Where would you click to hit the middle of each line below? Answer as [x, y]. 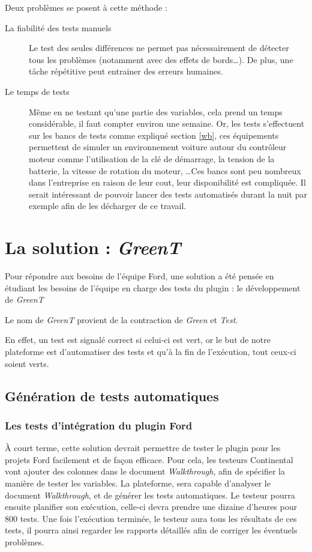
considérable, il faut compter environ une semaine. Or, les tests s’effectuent [167, 123]
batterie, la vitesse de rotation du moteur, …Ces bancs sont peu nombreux [165, 170]
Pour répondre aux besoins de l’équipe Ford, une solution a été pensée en [139, 276]
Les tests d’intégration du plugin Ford [99, 425]
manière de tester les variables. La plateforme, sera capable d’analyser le [138, 483]
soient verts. [27, 363]
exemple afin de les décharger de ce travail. [108, 206]
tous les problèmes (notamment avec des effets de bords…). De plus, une [161, 59]
